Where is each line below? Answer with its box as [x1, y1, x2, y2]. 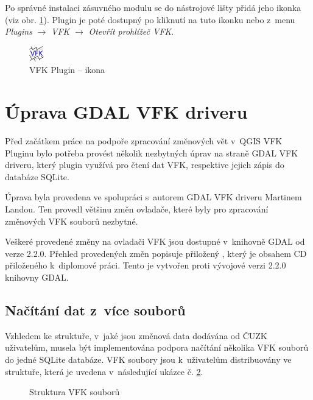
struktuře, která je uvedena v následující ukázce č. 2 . [5, 365, 203, 377]
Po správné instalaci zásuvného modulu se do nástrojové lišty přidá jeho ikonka [5, 1, 301, 13]
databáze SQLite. [5, 170, 69, 183]
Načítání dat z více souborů [5, 301, 186, 320]
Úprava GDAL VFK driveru [5, 99, 248, 124]
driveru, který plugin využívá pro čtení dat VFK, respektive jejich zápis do [5, 158, 284, 171]
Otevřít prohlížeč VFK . [88, 25, 174, 38]
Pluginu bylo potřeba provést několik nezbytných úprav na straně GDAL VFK [5, 146, 298, 159]
